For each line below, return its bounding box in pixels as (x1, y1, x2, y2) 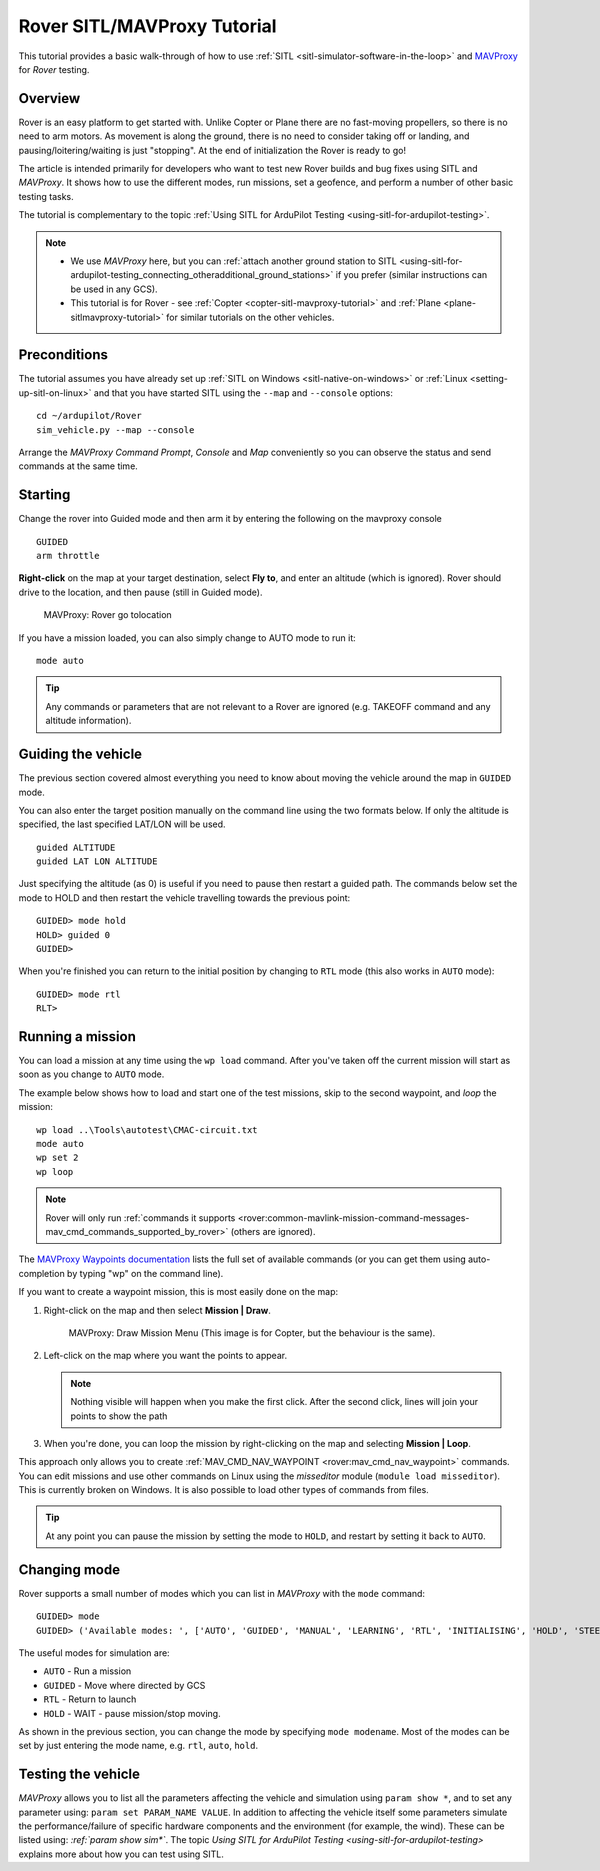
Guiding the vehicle (18, 746, 143, 763)
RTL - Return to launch (43, 1693, 137, 1705)
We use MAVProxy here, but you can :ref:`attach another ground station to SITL (70, 255, 397, 267)
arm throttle (36, 550, 100, 562)
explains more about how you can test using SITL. (18, 1848, 225, 1860)
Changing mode (18, 1561, 120, 1578)
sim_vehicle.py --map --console (36, 424, 195, 435)
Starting (18, 486, 71, 504)
